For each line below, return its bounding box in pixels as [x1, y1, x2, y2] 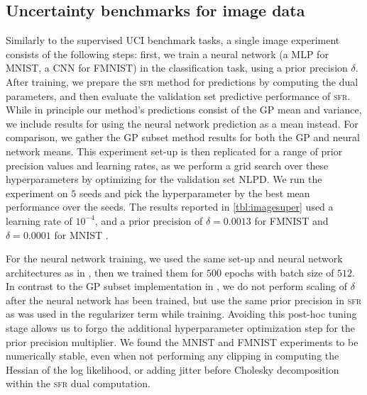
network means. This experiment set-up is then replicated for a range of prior [6, 143, 343, 158]
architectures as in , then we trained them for [6, 265, 204, 279]
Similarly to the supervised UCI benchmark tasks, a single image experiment [6, 33, 340, 48]
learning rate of [6, 213, 72, 228]
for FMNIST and [254, 213, 329, 228]
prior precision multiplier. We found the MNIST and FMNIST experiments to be [6, 334, 358, 349]
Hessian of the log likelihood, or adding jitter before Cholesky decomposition [6, 362, 339, 377]
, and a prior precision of [94, 213, 203, 228]
